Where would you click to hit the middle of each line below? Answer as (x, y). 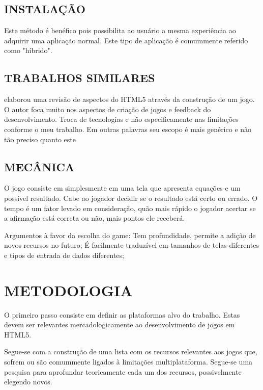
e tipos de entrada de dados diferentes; (64, 255)
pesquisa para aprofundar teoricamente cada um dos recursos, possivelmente (123, 371)
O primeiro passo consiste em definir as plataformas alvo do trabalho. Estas (122, 314)
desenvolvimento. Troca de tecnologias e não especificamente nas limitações (121, 119)
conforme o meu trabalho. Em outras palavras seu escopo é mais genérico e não (128, 129)
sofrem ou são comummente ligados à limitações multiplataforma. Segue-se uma (128, 362)
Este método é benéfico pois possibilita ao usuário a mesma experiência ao (120, 30)
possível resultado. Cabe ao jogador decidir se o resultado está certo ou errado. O (131, 198)
